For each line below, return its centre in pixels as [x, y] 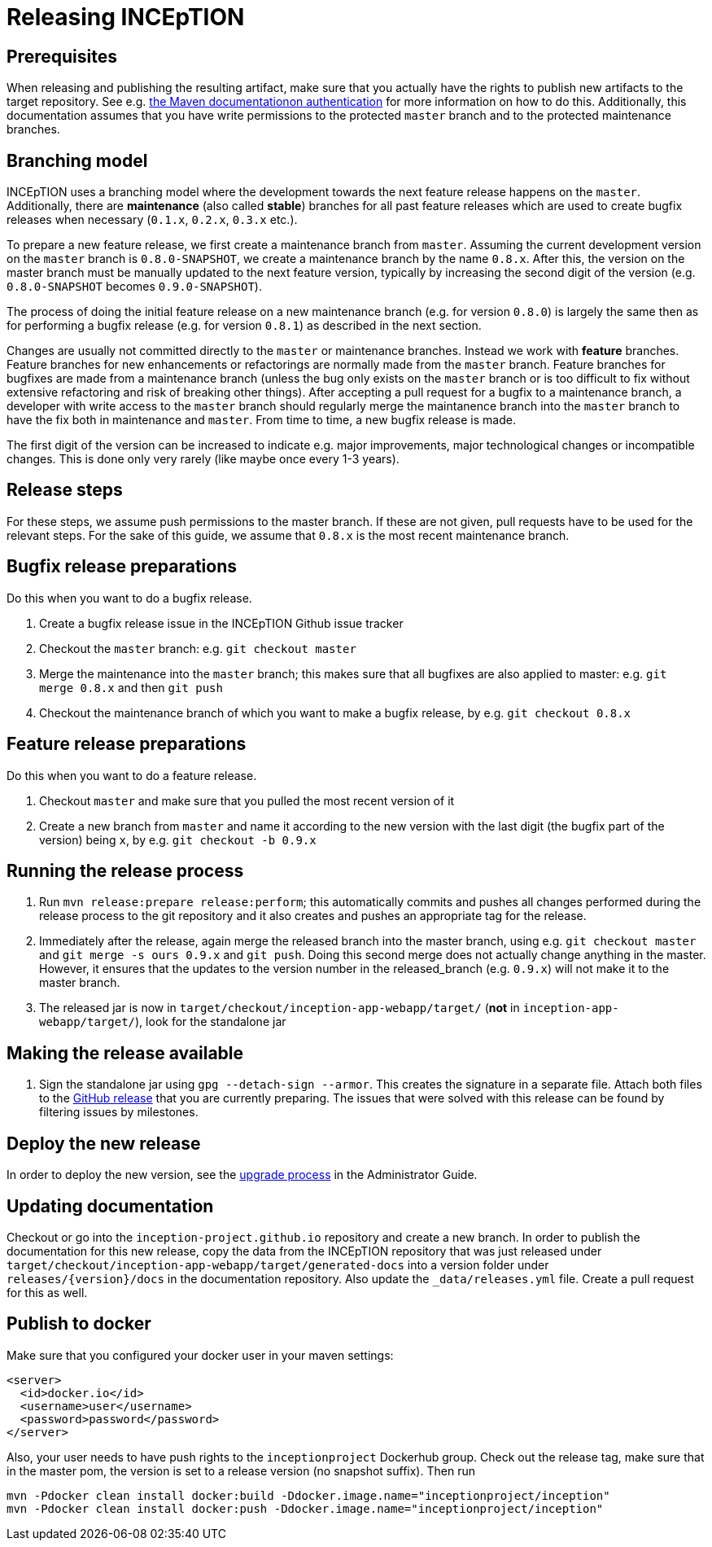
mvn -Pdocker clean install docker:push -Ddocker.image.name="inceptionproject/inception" [305, 1508]
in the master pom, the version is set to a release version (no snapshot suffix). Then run [241, 1470]
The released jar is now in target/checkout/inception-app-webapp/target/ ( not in [280, 1008]
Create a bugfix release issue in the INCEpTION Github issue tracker [221, 623]
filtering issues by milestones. [119, 1112]
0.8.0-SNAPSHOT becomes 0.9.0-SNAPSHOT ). [134, 287]
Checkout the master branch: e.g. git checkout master [198, 648]
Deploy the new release [104, 1143]
